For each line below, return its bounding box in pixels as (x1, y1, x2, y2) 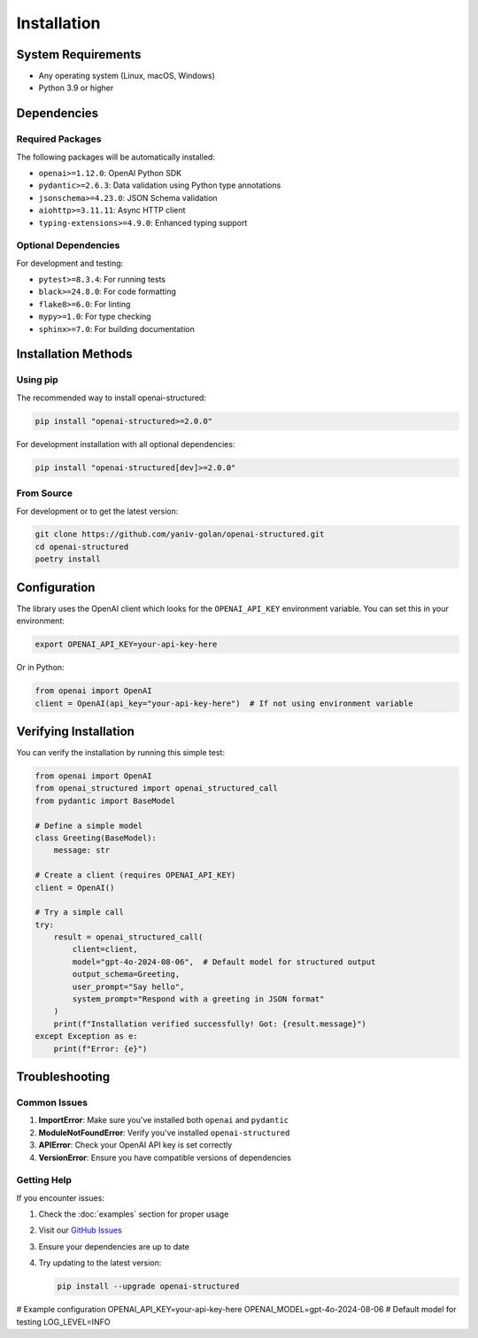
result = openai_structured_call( (53, 932, 204, 942)
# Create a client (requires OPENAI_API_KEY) (35, 870, 236, 880)
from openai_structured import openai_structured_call (35, 784, 278, 793)
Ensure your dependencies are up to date (38, 1241, 190, 1252)
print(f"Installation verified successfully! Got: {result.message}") (53, 1018, 367, 1029)
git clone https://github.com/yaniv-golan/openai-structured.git (35, 530, 325, 539)
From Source (16, 487, 73, 499)
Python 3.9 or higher (38, 82, 114, 93)
